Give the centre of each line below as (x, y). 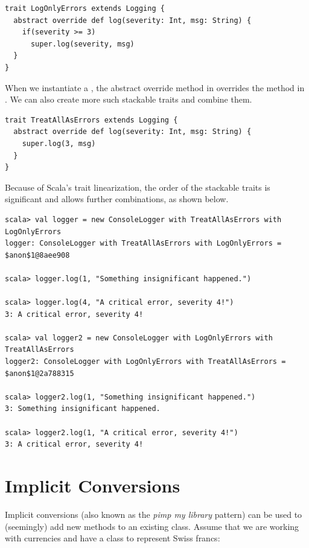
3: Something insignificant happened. (83, 409)
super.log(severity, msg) (82, 44)
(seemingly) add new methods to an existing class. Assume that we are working (152, 526)
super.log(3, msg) (59, 143)
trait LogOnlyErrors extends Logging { (85, 8)
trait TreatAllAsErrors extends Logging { (91, 120)
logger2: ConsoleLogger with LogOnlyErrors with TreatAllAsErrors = (145, 362)
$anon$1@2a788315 (40, 373)
